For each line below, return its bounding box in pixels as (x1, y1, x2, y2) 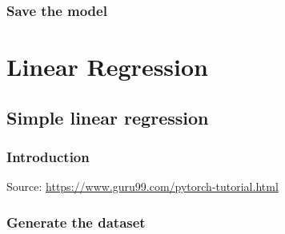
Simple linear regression (6, 105, 209, 129)
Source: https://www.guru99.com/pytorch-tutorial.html (6, 178, 279, 195)
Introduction (6, 146, 90, 166)
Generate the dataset (6, 212, 146, 232)
